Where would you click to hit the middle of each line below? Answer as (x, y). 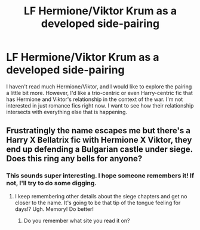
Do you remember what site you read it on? (77, 220)
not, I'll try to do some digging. (52, 183)
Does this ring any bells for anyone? (74, 159)
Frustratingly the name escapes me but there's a (99, 131)
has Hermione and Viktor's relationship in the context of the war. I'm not (95, 99)
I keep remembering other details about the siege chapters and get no (101, 196)
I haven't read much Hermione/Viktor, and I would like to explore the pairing (99, 86)
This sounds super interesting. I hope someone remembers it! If (100, 176)
